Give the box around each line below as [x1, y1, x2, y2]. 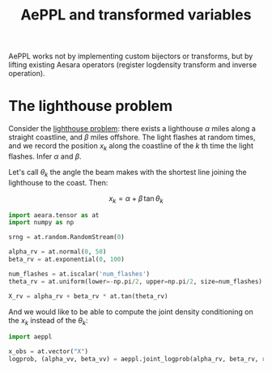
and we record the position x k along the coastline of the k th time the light [8, 141, 253, 152]
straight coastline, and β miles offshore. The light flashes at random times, [8, 132, 256, 143]
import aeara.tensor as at [8, 211, 100, 220]
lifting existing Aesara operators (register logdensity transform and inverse [8, 60, 257, 70]
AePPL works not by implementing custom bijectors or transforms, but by [8, 51, 253, 62]
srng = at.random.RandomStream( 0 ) [8, 233, 125, 241]
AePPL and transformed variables [20, 6, 252, 24]
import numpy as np [8, 219, 74, 227]
